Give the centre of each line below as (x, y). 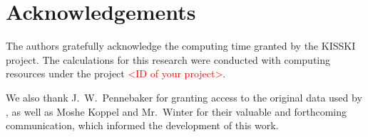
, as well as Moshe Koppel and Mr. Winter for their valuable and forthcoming (177, 111)
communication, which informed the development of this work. (142, 125)
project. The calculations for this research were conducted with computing (168, 59)
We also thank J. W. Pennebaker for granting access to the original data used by (184, 97)
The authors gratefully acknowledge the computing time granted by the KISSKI (181, 46)
